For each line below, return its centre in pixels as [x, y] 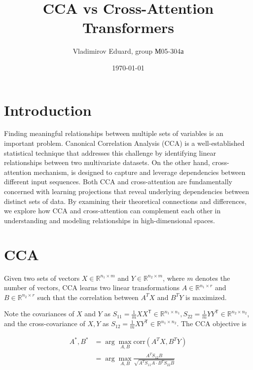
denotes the [213, 278]
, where [174, 278]
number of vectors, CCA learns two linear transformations [92, 287]
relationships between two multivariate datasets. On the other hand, [107, 162]
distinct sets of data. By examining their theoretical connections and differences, [125, 201]
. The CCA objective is [212, 323]
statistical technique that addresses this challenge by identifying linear [110, 152]
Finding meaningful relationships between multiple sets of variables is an [114, 133]
